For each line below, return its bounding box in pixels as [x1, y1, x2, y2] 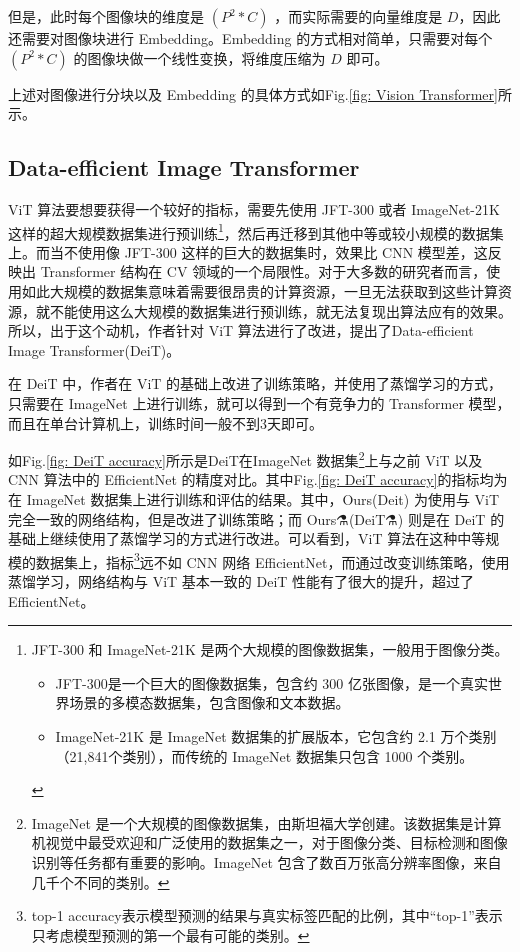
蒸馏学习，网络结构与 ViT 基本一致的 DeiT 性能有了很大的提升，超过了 [8, 571, 475, 592]
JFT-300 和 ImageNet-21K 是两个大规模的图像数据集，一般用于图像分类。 [31, 639, 509, 660]
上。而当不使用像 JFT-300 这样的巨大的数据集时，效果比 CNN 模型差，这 [8, 241, 488, 262]
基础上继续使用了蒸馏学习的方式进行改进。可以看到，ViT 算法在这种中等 [8, 528, 486, 549]
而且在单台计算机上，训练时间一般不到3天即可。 [8, 412, 323, 433]
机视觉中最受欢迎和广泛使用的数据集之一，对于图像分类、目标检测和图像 [31, 832, 508, 853]
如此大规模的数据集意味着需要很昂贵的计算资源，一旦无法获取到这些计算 [21, 281, 498, 302]
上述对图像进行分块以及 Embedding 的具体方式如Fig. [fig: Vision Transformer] [8, 83, 498, 104]
